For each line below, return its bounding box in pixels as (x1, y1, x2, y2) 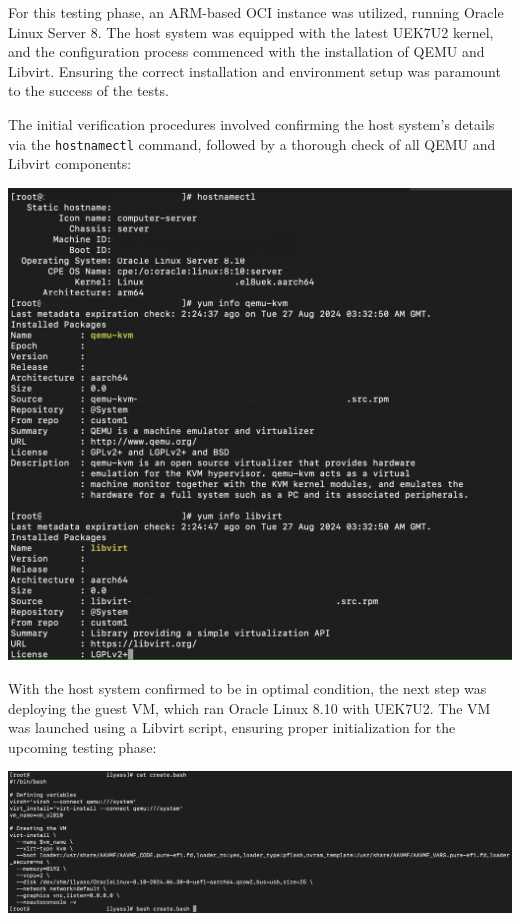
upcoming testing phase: (8, 736, 157, 757)
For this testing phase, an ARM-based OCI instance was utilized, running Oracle (8, 2, 504, 22)
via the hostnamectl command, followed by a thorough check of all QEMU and (8, 133, 496, 154)
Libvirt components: (8, 153, 132, 174)
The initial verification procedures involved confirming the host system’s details (8, 113, 495, 134)
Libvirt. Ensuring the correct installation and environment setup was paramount (8, 60, 501, 81)
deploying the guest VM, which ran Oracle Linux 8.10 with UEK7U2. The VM (8, 697, 491, 718)
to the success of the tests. (8, 80, 169, 101)
